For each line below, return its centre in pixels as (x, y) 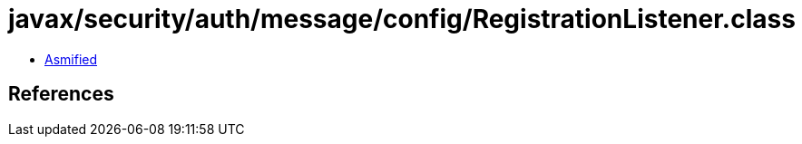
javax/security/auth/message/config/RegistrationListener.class (402, 19)
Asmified (71, 59)
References (61, 94)
